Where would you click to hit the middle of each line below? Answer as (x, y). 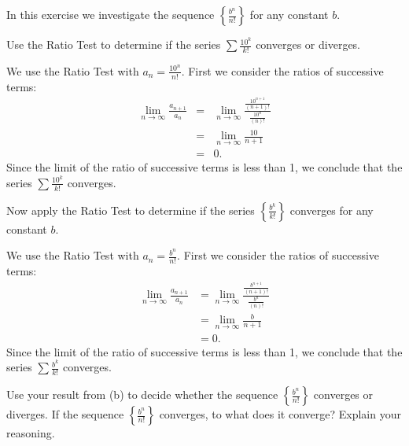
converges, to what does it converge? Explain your (280, 414)
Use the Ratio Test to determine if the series (114, 44)
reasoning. (31, 433)
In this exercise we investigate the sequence (111, 14)
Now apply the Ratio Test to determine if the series (131, 210)
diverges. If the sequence (65, 414)
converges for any (332, 210)
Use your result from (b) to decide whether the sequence (142, 394)
